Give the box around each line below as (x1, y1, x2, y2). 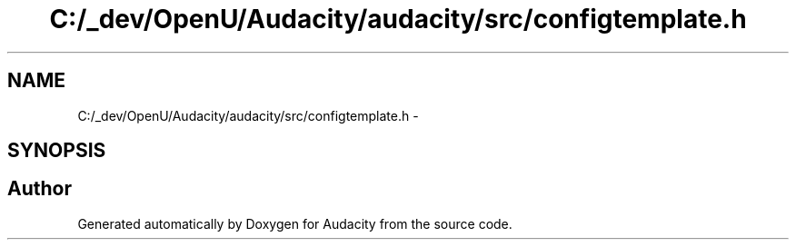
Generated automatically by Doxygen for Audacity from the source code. (77, 215, 512, 232)
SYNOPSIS (7, 139, 106, 163)
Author (7, 177, 72, 201)
